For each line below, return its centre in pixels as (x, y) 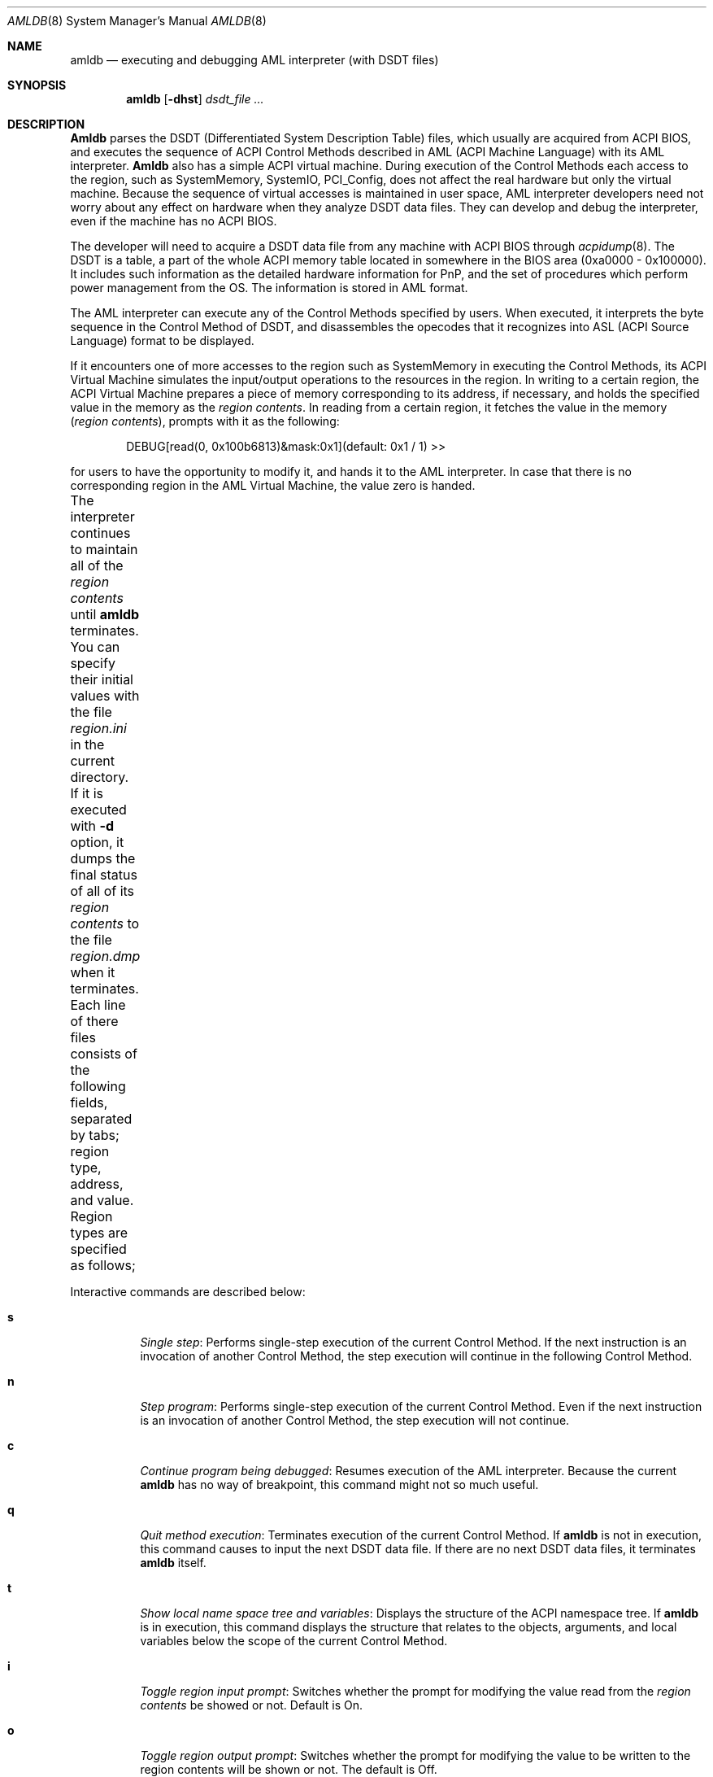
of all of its (102, 891)
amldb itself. (173, 1563)
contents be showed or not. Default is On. (252, 1705)
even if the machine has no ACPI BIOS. (174, 221)
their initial (102, 679)
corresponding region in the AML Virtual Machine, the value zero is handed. (273, 485)
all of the (97, 565)
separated (101, 1119)
